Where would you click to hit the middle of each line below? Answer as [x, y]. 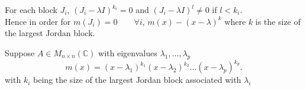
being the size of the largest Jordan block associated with [137, 80]
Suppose [20, 52]
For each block [31, 9]
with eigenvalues [128, 52]
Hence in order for [38, 21]
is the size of [278, 21]
